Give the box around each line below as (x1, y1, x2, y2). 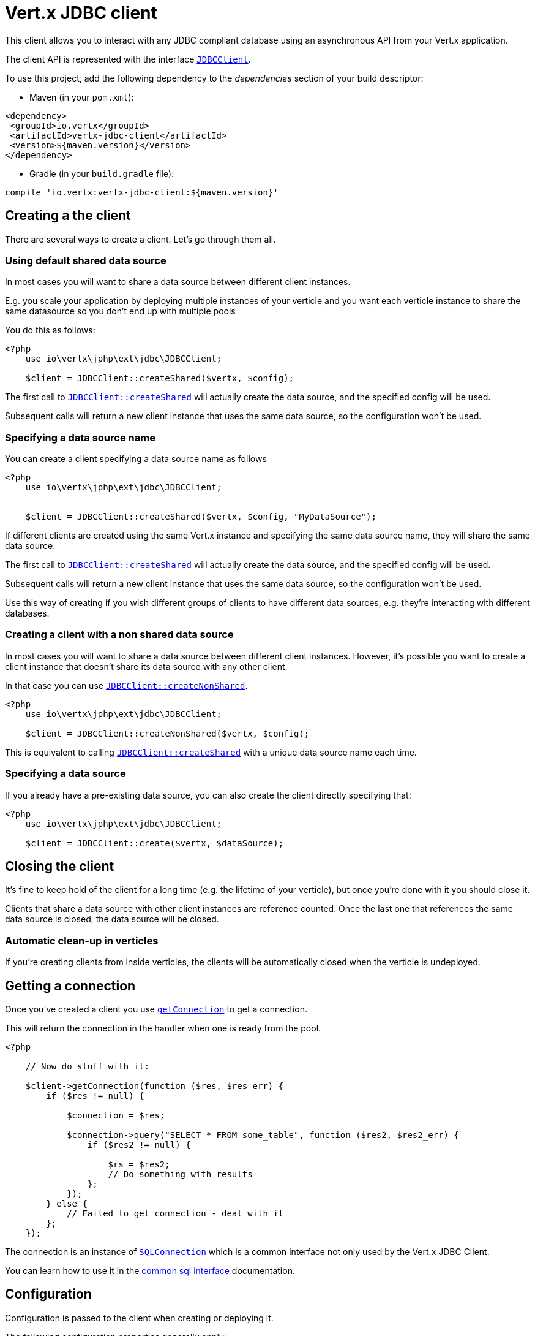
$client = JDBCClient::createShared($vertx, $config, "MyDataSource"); (25, 512, 376, 522)
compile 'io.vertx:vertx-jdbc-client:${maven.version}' (5, 187, 279, 197)
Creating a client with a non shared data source (5, 628, 234, 641)
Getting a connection (5, 977, 136, 993)
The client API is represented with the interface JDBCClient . (5, 53, 251, 64)
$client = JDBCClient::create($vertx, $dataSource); (25, 838, 284, 848)
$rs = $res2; (108, 1160, 170, 1170)
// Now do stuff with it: (25, 1061, 150, 1072)
